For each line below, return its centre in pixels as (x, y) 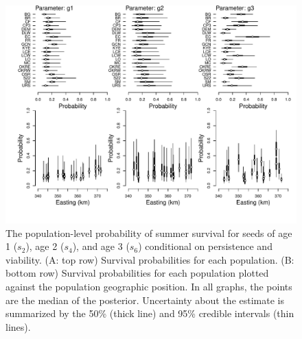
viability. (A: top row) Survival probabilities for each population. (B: (150, 259)
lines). (18, 326)
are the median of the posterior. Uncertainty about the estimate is (145, 300)
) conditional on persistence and (205, 246)
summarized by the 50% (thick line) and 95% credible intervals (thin (150, 313)
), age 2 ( (45, 246)
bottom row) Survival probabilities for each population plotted (137, 273)
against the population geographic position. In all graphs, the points (149, 286)
